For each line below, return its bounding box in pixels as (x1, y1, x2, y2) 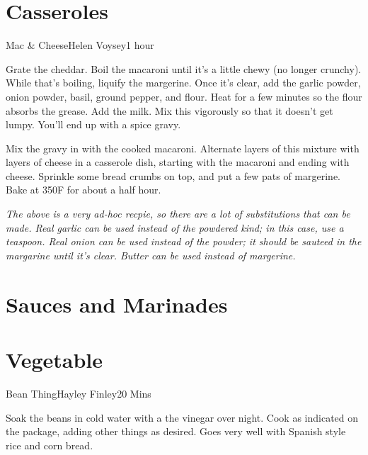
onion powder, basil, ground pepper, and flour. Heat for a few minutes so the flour (6, 89, 362, 103)
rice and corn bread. (6, 437, 93, 452)
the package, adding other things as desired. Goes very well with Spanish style (6, 424, 346, 439)
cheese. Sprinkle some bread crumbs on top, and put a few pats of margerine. (6, 168, 340, 183)
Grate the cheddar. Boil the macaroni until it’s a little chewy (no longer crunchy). (6, 61, 362, 76)
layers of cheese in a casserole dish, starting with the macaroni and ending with (6, 155, 350, 169)
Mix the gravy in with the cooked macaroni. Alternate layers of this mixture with (6, 140, 360, 155)
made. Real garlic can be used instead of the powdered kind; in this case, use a (6, 220, 344, 235)
